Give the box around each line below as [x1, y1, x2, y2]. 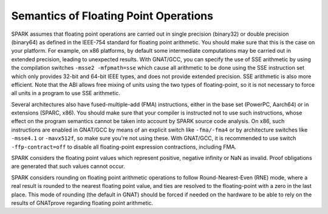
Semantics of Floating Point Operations [11, 9, 214, 22]
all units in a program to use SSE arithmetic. [11, 90, 121, 97]
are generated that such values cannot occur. [11, 162, 125, 170]
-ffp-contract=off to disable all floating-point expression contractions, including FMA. [11, 143, 237, 150]
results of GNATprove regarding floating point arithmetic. [11, 199, 154, 206]
